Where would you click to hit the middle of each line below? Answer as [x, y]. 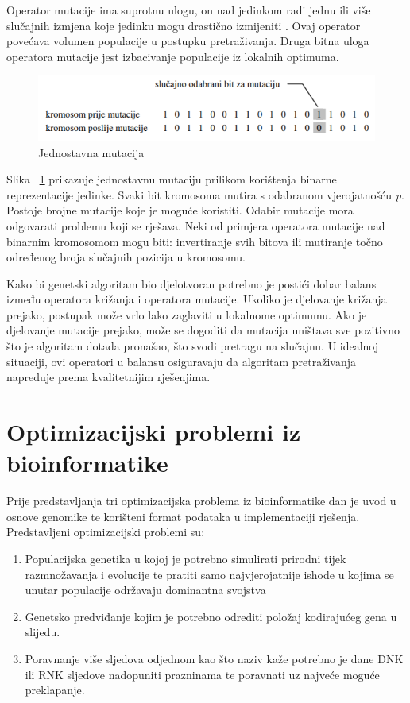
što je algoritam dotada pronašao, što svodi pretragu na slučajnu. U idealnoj [193, 346]
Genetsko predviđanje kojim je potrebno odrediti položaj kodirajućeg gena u [211, 616]
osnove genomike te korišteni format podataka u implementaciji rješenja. [183, 516]
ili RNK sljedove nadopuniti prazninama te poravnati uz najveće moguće [202, 674]
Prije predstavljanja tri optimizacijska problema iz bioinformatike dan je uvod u [201, 501]
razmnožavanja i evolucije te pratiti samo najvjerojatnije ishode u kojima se [209, 574]
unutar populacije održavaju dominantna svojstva [145, 590]
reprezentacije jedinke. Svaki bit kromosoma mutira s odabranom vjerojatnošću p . [205, 194]
